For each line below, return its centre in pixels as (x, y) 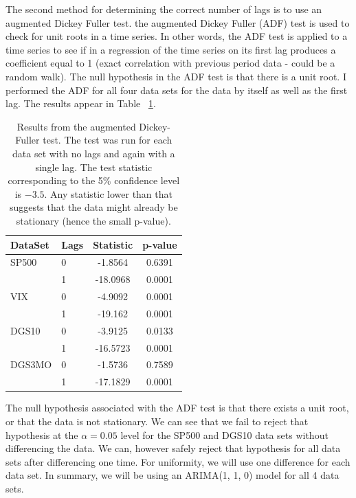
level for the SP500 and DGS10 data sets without (224, 434)
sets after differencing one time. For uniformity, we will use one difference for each (178, 461)
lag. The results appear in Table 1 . (81, 103)
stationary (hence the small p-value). (93, 220)
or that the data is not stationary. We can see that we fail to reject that (157, 421)
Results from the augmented (76, 126)
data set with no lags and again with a (94, 153)
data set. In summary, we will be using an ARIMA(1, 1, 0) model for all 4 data (173, 475)
